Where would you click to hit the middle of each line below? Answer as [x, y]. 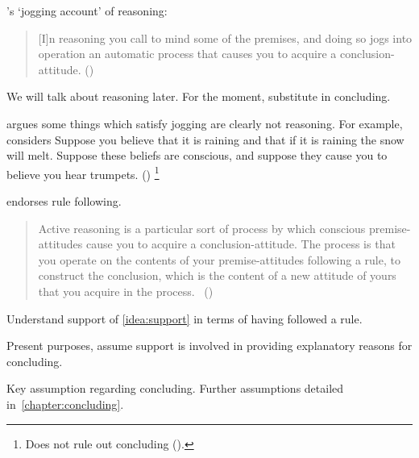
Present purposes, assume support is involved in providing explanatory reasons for [209, 346]
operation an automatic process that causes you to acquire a [187, 54]
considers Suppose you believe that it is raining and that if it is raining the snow [205, 139]
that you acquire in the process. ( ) [126, 291]
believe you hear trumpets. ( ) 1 [83, 173]
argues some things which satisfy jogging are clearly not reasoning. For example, [205, 123]
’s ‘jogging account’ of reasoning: [87, 10]
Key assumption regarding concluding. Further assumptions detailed [175, 388]
